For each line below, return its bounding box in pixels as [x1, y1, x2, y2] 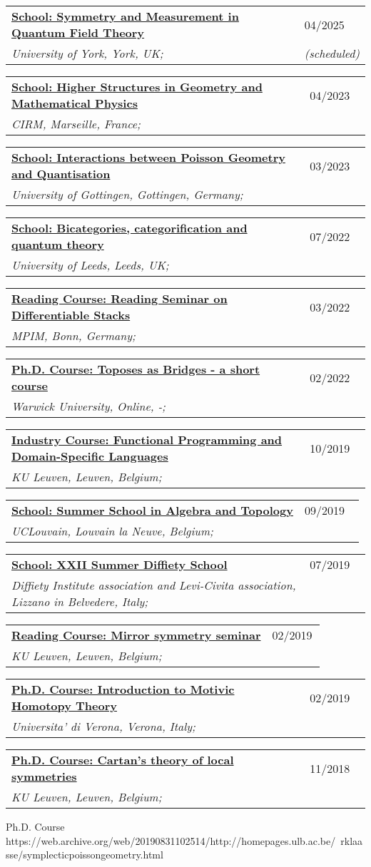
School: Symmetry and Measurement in [11, 8, 239, 24]
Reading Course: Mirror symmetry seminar [11, 627, 261, 643]
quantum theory [11, 236, 104, 252]
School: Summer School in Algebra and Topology [11, 502, 293, 518]
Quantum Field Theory [11, 24, 145, 41]
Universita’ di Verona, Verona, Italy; [11, 718, 195, 734]
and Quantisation [11, 165, 111, 182]
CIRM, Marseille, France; [11, 116, 141, 132]
